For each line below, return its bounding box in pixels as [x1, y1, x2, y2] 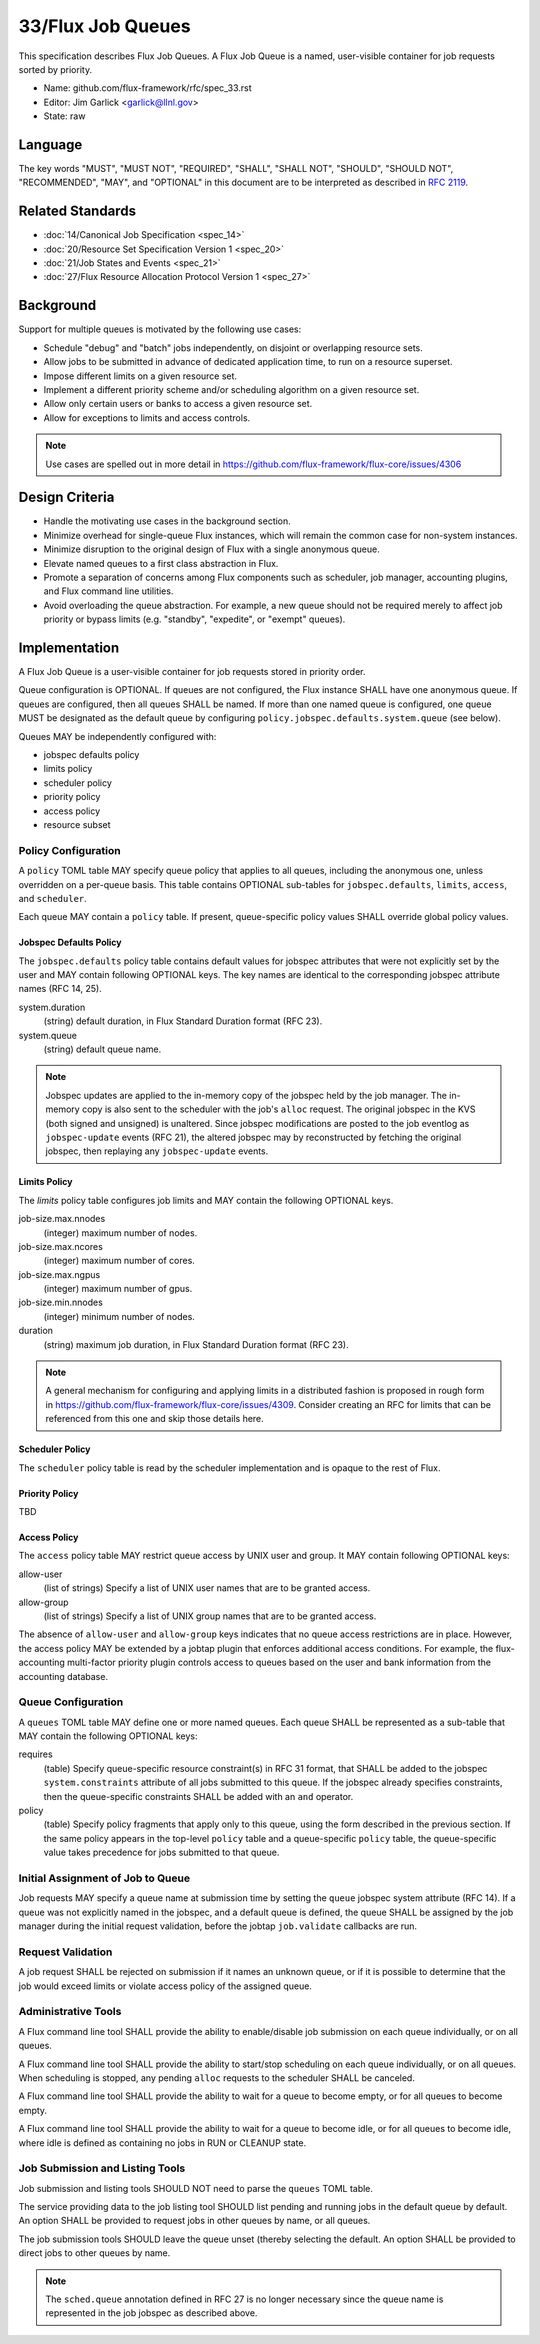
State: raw [43, 110, 86, 122]
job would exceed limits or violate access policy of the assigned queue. [18, 1980, 312, 1992]
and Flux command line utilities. [43, 585, 174, 597]
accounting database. [18, 1670, 109, 1682]
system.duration [18, 1001, 86, 1013]
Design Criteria [18, 489, 115, 506]
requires [18, 1748, 54, 1760]
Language [18, 136, 83, 153]
